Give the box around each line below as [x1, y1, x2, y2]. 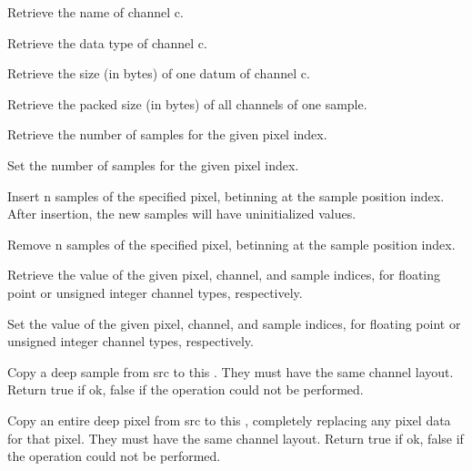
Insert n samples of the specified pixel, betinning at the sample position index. [7, 186, 445, 205]
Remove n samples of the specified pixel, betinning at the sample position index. [7, 234, 456, 253]
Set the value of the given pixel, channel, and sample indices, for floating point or [7, 313, 461, 333]
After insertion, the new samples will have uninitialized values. [7, 204, 357, 223]
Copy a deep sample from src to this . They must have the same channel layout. [7, 362, 454, 381]
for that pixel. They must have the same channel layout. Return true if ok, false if [7, 428, 464, 447]
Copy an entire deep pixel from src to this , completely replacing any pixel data [7, 410, 451, 429]
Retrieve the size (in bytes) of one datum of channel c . [7, 64, 310, 83]
